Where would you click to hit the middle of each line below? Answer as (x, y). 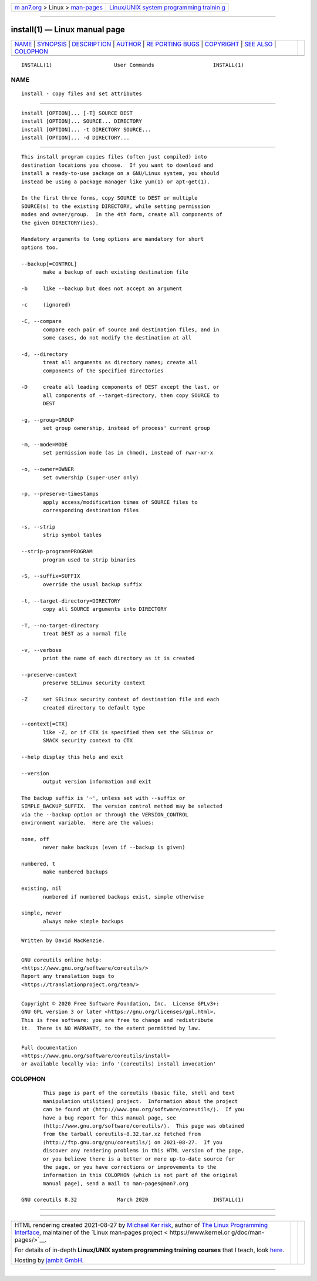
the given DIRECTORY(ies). (60, 223)
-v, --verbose (41, 650)
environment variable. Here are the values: (88, 823)
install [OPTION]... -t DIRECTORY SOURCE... (87, 130)
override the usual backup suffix (92, 584)
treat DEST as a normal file (85, 634)
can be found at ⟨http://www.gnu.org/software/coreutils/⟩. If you (144, 1109)
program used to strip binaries (90, 560)
